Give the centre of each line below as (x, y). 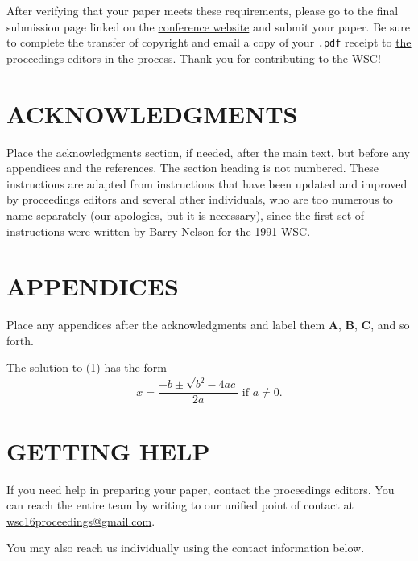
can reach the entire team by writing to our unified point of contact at (180, 505)
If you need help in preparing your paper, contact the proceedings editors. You (201, 489)
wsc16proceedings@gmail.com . (81, 520)
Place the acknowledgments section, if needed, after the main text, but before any (208, 152)
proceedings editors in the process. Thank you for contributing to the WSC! (194, 58)
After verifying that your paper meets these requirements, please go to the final (203, 10)
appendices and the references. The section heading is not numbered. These (193, 168)
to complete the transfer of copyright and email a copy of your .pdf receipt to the (209, 42)
